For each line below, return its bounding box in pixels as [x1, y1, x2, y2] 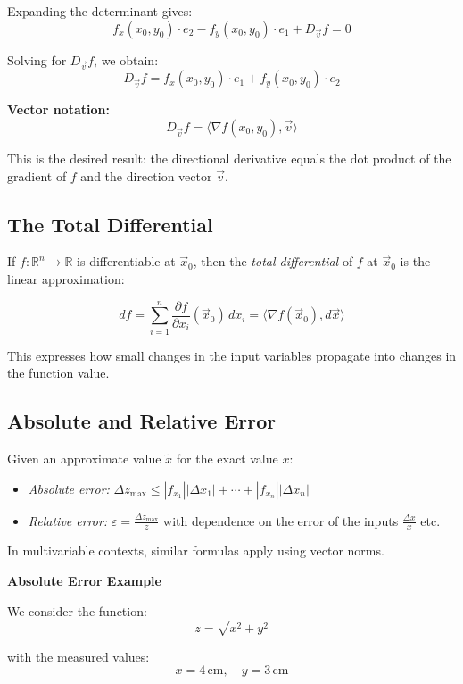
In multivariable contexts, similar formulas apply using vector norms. [7, 541, 384, 560]
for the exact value [176, 449, 278, 468]
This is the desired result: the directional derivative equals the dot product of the [7, 148, 451, 167]
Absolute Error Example [7, 571, 161, 590]
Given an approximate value [7, 449, 161, 468]
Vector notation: [7, 100, 110, 119]
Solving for [7, 50, 67, 69]
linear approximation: [7, 269, 125, 288]
